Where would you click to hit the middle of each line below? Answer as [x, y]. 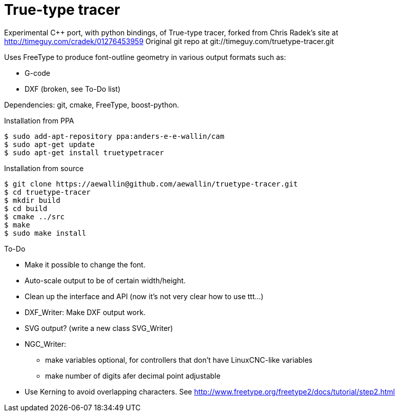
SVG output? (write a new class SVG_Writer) [99, 328]
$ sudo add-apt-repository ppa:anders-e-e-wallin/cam [114, 136]
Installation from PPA [39, 120]
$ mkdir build [32, 200]
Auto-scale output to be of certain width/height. [105, 280]
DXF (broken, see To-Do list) [72, 89]
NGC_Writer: [46, 344]
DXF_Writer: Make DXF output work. [85, 312]
